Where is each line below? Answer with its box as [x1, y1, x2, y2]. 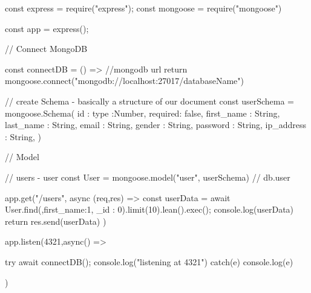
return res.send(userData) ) [5, 214, 106, 227]
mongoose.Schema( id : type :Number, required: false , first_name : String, [5, 106, 280, 119]
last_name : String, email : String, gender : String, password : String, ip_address [5, 118, 307, 131]
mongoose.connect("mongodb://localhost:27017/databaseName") [5, 74, 244, 87]
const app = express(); [5, 22, 89, 34]
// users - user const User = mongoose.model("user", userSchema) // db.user [5, 170, 290, 183]
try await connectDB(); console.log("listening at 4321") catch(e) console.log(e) [5, 255, 293, 268]
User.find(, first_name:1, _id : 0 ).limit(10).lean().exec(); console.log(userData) [5, 203, 294, 216]
